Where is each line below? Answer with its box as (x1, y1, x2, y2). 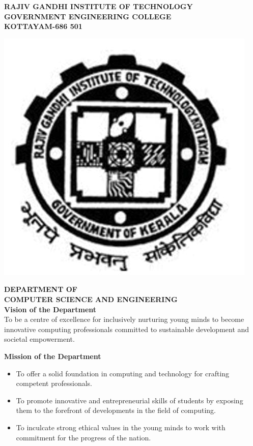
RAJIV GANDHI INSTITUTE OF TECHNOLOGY (4, 1, 193, 11)
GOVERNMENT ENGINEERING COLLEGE (4, 11, 172, 21)
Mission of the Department (4, 350, 101, 361)
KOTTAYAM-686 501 (4, 21, 82, 32)
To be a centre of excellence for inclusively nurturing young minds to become (4, 314, 244, 324)
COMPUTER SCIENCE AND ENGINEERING (4, 293, 178, 304)
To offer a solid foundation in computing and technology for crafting (16, 368, 230, 378)
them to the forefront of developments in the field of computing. (16, 405, 216, 415)
